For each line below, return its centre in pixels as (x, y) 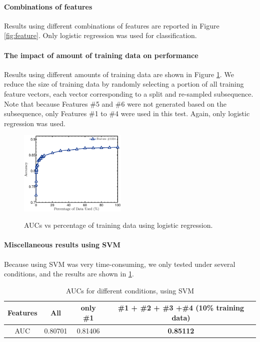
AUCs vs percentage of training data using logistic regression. (118, 225)
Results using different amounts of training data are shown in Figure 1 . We (119, 74)
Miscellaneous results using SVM (62, 245)
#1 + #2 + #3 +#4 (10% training (181, 308)
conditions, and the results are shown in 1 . (69, 274)
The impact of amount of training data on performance (101, 55)
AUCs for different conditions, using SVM (130, 290)
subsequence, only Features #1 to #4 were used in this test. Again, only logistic (127, 113)
